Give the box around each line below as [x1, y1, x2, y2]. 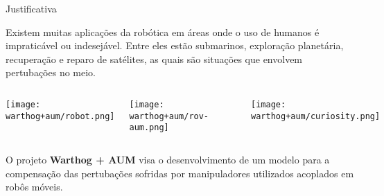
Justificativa [6, 1, 57, 15]
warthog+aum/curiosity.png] [251, 111, 381, 121]
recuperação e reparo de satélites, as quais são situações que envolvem [6, 51, 303, 66]
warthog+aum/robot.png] [6, 111, 115, 121]
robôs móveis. [6, 179, 63, 194]
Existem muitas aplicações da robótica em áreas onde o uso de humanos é [6, 24, 320, 39]
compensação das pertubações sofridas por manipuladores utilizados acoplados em [6, 166, 354, 180]
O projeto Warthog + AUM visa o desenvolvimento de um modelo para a [6, 152, 330, 166]
